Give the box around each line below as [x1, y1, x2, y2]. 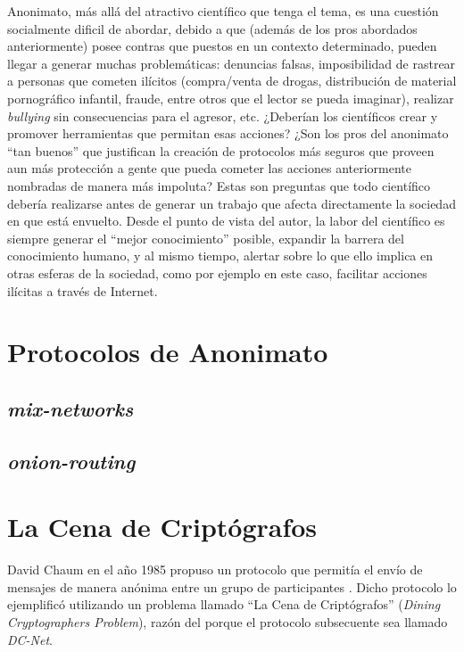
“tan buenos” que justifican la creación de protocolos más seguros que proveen [7, 141, 435, 160]
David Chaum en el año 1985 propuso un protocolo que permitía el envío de [7, 560, 423, 579]
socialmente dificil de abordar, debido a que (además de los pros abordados [7, 19, 418, 37]
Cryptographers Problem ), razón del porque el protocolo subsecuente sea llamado [7, 612, 448, 631]
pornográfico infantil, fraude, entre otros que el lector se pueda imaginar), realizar [7, 88, 454, 107]
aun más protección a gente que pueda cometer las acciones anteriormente [7, 159, 411, 177]
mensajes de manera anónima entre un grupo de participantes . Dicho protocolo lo [7, 577, 457, 596]
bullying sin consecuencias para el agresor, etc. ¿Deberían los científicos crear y [7, 106, 438, 125]
